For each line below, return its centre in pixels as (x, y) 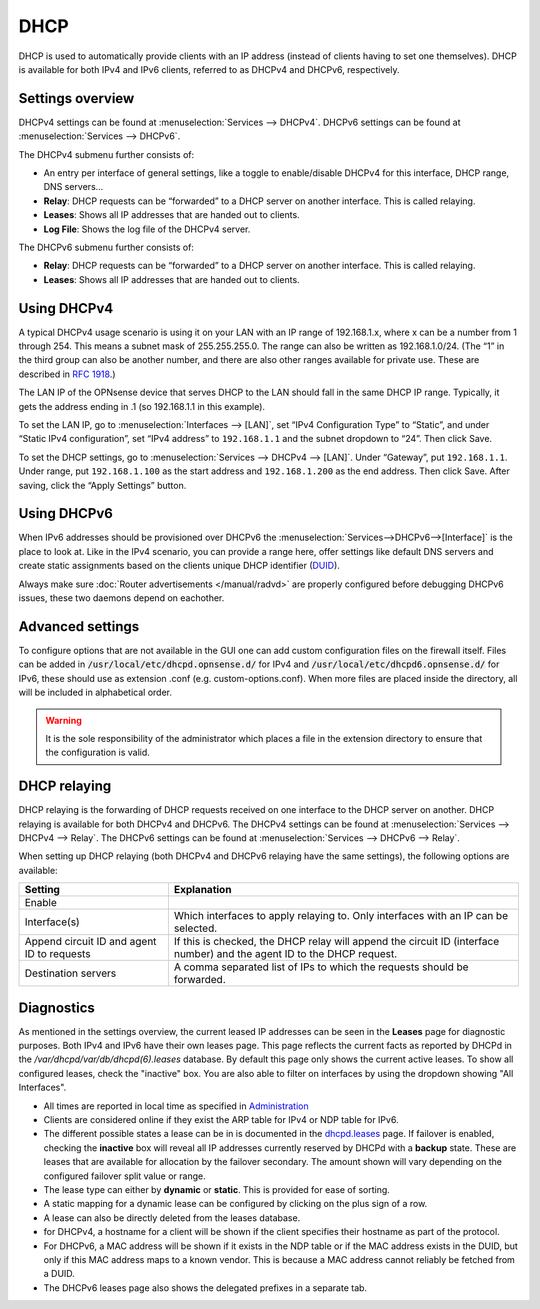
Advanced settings (79, 626)
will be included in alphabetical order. (95, 692)
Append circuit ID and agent (90, 942)
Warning (63, 720)
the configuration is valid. (97, 752)
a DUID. (59, 1274)
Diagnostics (56, 1007)
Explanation (202, 890)
